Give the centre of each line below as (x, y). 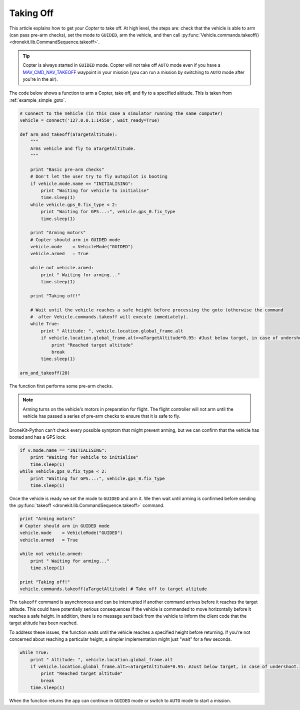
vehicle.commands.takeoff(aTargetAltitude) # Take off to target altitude (113, 589)
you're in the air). (40, 79)
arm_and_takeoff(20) (45, 373)
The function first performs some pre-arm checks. (61, 386)
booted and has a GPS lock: (38, 437)
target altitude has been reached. (43, 623)
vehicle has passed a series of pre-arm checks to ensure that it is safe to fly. (101, 416)
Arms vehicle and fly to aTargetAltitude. (83, 148)
